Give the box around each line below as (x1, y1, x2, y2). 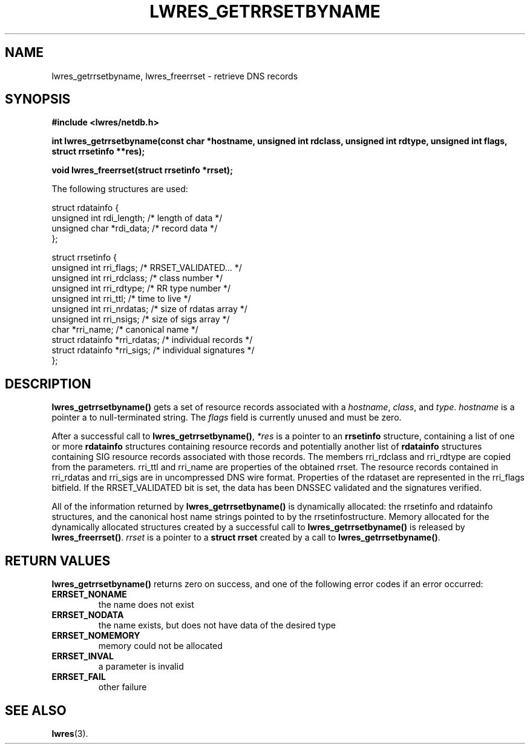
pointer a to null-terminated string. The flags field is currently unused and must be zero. (51, 412, 402, 423)
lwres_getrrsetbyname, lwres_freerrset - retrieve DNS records (51, 70, 298, 81)
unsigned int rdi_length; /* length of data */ (51, 213, 223, 224)
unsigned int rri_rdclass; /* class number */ (51, 273, 223, 284)
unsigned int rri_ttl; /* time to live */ (51, 293, 191, 304)
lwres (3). (51, 728, 88, 739)
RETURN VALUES (5, 553, 111, 568)
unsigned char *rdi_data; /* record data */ (51, 223, 218, 234)
